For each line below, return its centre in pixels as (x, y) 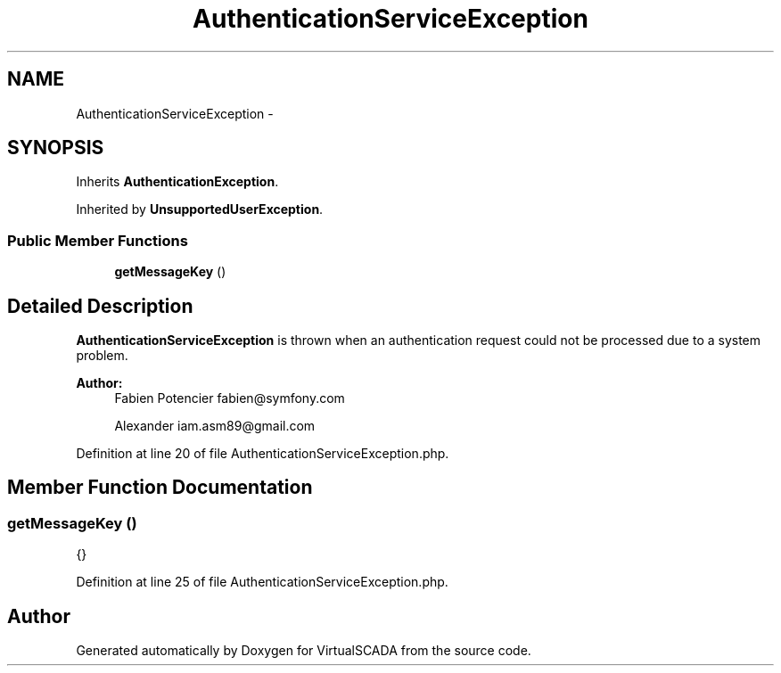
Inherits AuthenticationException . (177, 182)
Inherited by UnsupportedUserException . (200, 209)
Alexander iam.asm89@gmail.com (215, 426)
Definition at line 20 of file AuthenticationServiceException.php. (263, 454)
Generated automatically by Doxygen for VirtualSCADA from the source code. (304, 651)
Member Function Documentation (160, 488)
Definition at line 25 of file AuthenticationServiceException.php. (262, 582)
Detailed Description (100, 306)
